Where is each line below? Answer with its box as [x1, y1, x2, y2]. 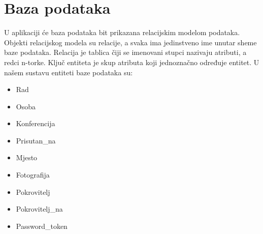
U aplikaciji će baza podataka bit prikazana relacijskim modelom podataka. [4, 27, 240, 38]
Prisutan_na [16, 135, 56, 145]
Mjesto [16, 152, 38, 163]
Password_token [16, 220, 68, 231]
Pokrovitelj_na [16, 203, 63, 214]
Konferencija [16, 118, 55, 129]
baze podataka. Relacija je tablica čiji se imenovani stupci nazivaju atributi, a [4, 47, 247, 57]
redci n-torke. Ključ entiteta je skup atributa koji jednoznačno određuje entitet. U [4, 56, 259, 67]
